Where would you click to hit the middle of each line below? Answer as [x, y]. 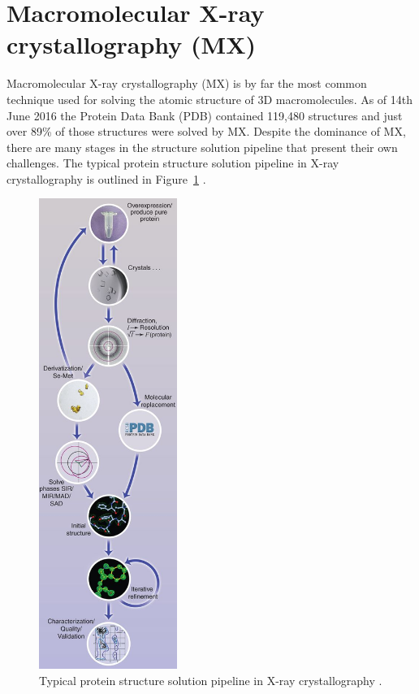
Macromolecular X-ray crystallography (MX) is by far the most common [187, 83]
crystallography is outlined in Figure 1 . [106, 178]
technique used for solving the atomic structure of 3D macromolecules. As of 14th [210, 99]
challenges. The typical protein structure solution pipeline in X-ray [173, 163]
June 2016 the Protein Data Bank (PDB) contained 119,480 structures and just [205, 115]
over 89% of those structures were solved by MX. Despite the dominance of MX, [206, 131]
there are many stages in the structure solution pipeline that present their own [202, 147]
